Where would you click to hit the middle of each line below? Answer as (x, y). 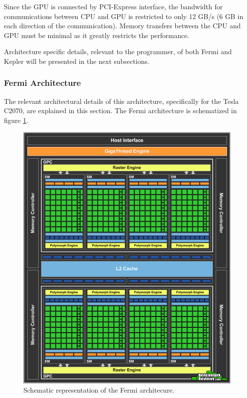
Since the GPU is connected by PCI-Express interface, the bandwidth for (113, 6)
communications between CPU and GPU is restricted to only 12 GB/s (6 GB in (124, 16)
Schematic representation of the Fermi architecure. (99, 390)
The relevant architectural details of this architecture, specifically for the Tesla (121, 101)
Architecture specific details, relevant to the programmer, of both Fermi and (118, 51)
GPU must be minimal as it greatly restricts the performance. (97, 35)
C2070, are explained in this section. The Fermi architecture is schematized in (121, 110)
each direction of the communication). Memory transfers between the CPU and (123, 26)
